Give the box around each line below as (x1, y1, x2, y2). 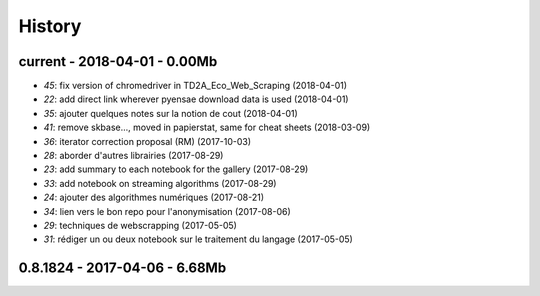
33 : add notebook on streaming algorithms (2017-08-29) (43, 177, 277, 189)
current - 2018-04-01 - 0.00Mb (18, 53, 218, 70)
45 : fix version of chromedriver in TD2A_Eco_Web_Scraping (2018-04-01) (43, 80, 348, 92)
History (18, 15, 82, 37)
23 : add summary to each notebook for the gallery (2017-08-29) (43, 163, 309, 175)
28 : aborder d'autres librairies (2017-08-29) (43, 150, 224, 162)
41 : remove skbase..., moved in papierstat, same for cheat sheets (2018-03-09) (43, 121, 371, 134)
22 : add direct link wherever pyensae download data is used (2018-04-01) (43, 93, 349, 105)
